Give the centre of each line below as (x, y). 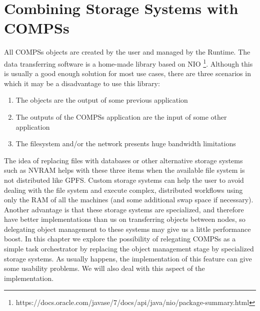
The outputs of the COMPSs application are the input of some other (121, 116)
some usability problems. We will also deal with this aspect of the (104, 268)
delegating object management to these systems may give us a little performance (127, 229)
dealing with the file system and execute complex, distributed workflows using (123, 190)
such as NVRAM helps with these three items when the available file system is (124, 170)
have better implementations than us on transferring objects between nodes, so (125, 219)
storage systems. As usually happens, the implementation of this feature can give (128, 258)
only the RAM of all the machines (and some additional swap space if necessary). (129, 200)
